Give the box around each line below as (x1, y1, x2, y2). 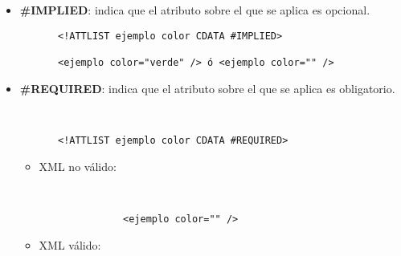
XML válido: (39, 236, 101, 253)
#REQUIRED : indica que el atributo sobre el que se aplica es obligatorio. (19, 79, 395, 96)
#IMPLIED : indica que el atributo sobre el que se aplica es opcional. (19, 2, 370, 18)
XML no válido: (39, 158, 117, 175)
